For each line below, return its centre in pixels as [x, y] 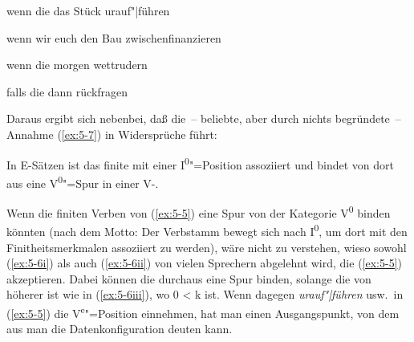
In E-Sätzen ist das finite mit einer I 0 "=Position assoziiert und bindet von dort [200, 163]
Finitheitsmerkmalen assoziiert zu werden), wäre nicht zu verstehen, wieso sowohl [207, 247]
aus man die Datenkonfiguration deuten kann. [120, 329]
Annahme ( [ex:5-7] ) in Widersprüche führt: [112, 134]
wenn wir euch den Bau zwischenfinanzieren [114, 37]
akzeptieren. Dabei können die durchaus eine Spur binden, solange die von [189, 278]
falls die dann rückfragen [67, 91]
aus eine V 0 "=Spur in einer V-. [83, 181]
